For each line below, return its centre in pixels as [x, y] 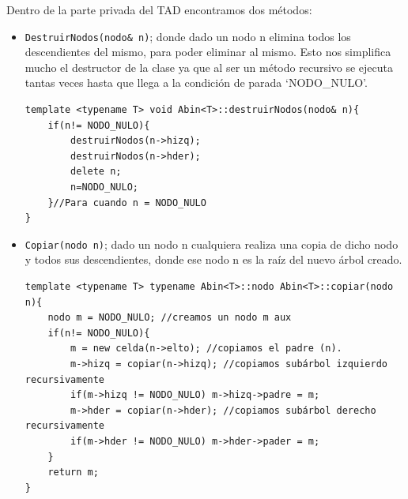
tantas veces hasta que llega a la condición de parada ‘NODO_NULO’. [196, 83]
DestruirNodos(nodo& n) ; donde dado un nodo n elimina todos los [188, 36]
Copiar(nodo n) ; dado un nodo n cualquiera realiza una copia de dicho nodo [212, 244]
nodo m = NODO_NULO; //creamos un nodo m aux [170, 318]
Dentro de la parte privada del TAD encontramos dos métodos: [159, 9]
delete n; [96, 172]
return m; [73, 473]
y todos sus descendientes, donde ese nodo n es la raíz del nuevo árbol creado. [213, 259]
